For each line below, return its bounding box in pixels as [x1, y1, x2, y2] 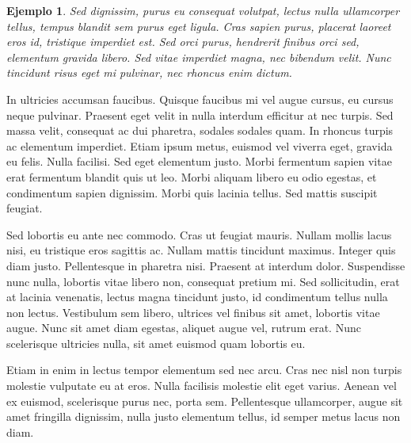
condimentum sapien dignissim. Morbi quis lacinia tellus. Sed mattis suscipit [6, 184, 378, 200]
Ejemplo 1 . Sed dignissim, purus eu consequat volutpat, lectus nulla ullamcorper [6, 2, 400, 18]
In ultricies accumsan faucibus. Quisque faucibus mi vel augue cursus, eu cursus [6, 90, 394, 107]
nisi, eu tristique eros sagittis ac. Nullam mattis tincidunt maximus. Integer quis [6, 242, 396, 258]
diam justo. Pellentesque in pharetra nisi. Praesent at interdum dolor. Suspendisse [6, 257, 405, 273]
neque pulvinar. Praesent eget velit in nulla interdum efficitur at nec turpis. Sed [6, 106, 394, 123]
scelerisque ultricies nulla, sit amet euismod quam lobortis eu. [6, 334, 306, 351]
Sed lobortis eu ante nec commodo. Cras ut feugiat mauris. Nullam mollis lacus [6, 226, 392, 243]
